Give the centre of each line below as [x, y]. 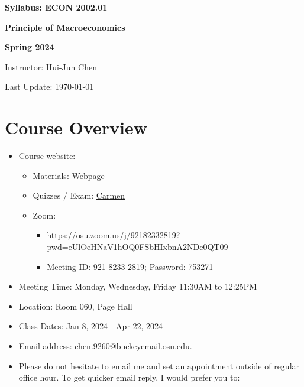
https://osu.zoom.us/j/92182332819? [114, 235]
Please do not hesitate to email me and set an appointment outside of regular [159, 365]
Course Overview [76, 127]
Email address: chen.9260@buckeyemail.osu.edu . [105, 346]
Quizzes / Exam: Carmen [79, 195]
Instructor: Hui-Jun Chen [51, 66]
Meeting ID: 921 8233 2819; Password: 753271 [130, 266]
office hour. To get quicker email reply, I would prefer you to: [129, 377]
